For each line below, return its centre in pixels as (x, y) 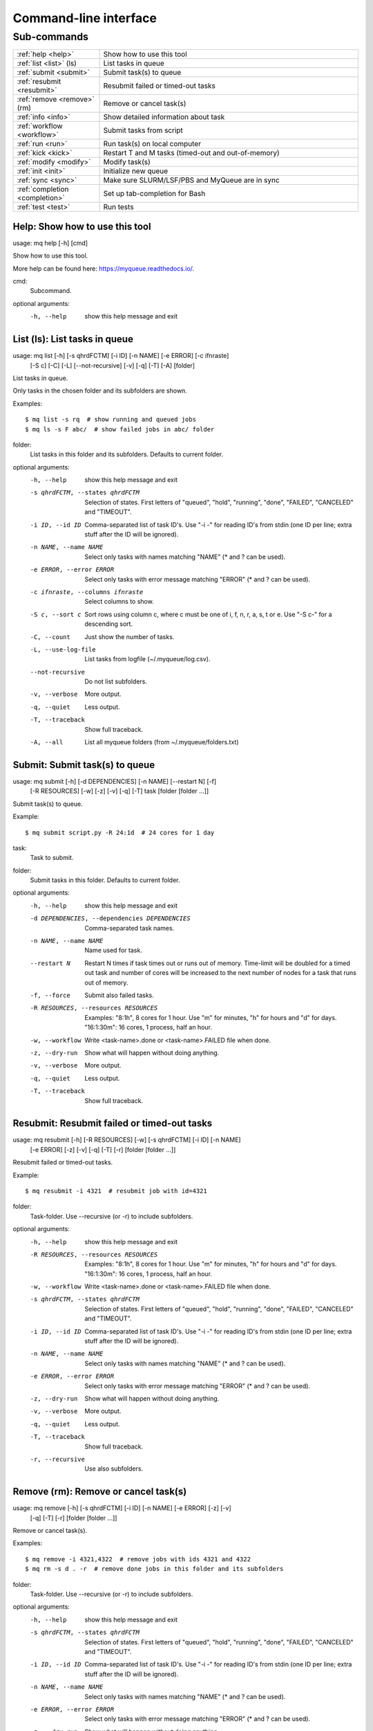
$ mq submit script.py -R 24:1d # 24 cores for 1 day (120, 832)
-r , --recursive (58, 1459)
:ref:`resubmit (39, 82)
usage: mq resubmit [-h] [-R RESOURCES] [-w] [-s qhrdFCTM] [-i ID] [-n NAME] (127, 1140)
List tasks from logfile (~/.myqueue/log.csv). (147, 659)
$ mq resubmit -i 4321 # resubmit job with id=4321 (116, 1191)
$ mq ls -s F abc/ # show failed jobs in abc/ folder (120, 429)
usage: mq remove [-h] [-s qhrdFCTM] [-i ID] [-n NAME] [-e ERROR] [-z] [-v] (122, 1508)
